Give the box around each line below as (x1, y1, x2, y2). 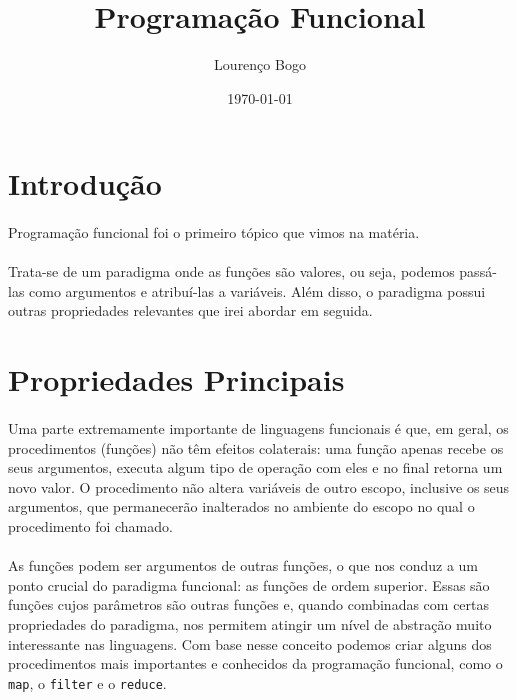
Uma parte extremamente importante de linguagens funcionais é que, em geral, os (8, 418, 509, 439)
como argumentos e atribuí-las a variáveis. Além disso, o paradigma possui (29, 280, 486, 301)
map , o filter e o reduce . (8, 672, 167, 693)
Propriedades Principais (8, 359, 345, 400)
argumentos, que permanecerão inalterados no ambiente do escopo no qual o (8, 496, 475, 517)
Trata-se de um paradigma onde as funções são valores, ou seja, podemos (8, 261, 455, 282)
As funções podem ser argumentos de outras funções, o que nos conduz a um (8, 555, 479, 576)
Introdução (8, 163, 162, 204)
